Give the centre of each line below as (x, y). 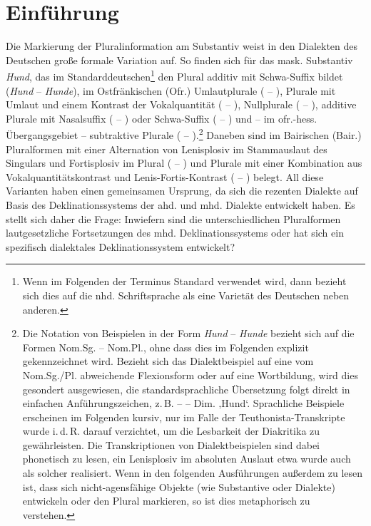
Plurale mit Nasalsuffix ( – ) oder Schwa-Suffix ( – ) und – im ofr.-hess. (162, 118)
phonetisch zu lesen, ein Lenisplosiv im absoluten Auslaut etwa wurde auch (187, 459)
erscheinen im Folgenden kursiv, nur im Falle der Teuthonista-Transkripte (184, 417)
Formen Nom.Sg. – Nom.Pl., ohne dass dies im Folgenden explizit (166, 347)
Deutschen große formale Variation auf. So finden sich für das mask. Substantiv (179, 60)
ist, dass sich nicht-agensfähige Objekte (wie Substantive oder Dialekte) (179, 486)
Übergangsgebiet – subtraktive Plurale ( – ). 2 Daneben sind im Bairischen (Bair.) (184, 134)
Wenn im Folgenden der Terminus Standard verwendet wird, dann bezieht (184, 281)
